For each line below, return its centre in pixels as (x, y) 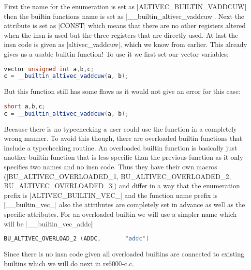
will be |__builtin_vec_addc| (48, 223)
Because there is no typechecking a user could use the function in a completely (120, 128)
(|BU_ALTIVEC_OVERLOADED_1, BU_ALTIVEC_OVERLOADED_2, (118, 176)
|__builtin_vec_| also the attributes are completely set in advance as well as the (125, 204)
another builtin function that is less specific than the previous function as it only (124, 157)
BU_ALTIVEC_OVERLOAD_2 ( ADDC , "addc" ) (77, 239)
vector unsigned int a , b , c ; (49, 69)
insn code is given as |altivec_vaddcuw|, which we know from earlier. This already (125, 44)
